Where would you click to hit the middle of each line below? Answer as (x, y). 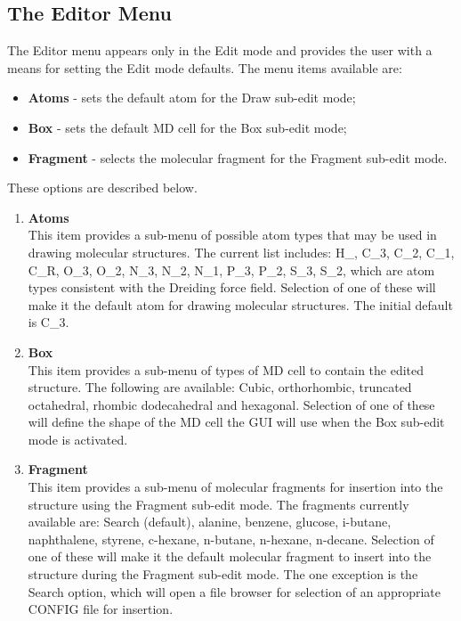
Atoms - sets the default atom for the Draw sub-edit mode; (192, 98)
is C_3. (49, 322)
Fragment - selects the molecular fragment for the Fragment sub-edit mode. (238, 157)
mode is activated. (78, 439)
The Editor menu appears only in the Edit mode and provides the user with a (220, 50)
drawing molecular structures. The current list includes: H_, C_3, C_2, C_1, (241, 252)
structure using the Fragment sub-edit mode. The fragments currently (218, 504)
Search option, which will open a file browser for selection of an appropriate (234, 591)
